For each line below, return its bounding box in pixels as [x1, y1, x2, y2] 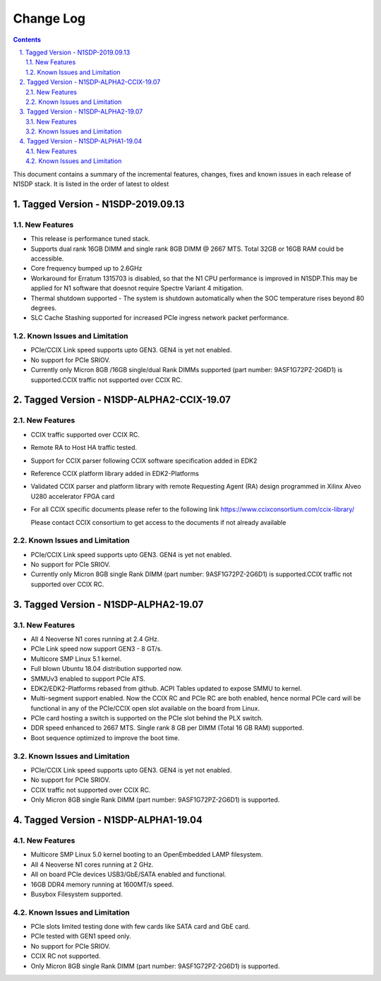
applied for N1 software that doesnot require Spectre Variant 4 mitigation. [30, 284, 243, 292]
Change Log [13, 11, 86, 26]
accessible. [30, 254, 64, 263]
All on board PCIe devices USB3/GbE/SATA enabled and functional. [30, 870, 226, 879]
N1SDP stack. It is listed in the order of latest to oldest [13, 180, 169, 189]
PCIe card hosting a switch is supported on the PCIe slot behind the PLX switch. [30, 714, 264, 723]
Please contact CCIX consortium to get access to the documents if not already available [30, 518, 286, 526]
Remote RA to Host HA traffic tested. [30, 444, 138, 452]
